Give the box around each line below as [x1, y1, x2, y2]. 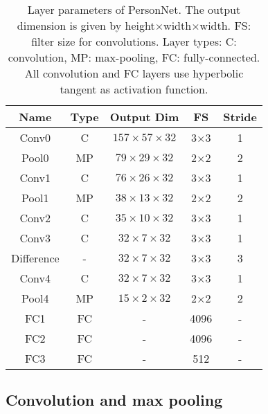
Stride [223, 109, 257, 125]
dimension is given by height [17, 17, 155, 33]
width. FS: [199, 17, 251, 33]
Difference [11, 250, 60, 266]
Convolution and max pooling [6, 389, 223, 411]
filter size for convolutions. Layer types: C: [31, 33, 237, 49]
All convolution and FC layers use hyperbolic [24, 65, 244, 81]
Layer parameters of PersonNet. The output [27, 1, 241, 17]
